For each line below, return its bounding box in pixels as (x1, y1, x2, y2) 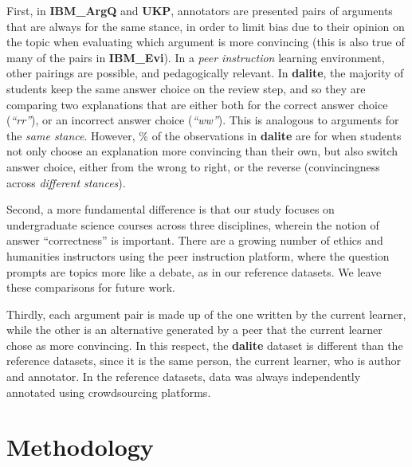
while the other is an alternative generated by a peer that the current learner (6, 321, 383, 338)
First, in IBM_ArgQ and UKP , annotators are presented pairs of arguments (6, 2, 393, 18)
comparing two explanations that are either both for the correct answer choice (6, 96, 388, 112)
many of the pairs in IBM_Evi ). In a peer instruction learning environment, (6, 49, 385, 65)
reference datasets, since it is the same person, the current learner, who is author (6, 352, 402, 369)
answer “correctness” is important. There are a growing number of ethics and (6, 232, 383, 249)
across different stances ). (6, 174, 126, 190)
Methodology (6, 430, 154, 463)
